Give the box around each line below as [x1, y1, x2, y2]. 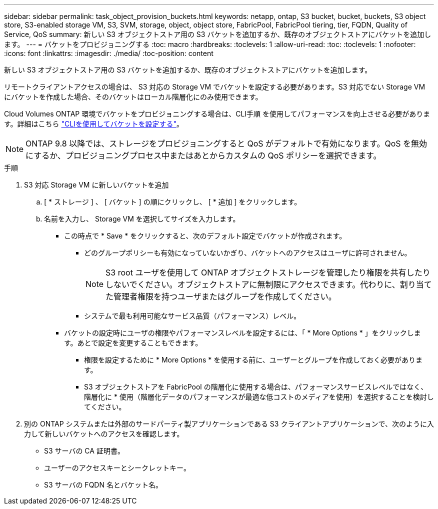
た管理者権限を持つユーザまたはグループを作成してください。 [105, 291, 336, 301]
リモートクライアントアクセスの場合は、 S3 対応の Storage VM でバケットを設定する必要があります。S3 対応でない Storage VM [4, 82, 425, 91]
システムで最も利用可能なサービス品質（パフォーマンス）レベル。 [84, 311, 301, 320]
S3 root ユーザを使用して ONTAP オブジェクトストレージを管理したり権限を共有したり [105, 267, 430, 277]
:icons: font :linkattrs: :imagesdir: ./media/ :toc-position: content [4, 49, 213, 57]
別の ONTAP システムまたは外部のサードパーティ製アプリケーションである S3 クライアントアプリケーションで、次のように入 [24, 419, 434, 428]
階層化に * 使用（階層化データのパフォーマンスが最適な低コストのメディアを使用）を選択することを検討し [84, 392, 434, 401]
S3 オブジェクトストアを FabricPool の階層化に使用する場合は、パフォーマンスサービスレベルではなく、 [84, 382, 428, 391]
